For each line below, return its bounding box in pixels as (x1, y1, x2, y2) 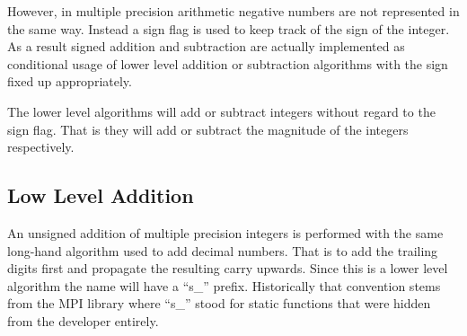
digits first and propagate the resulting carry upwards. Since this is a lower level (7, 259, 448, 278)
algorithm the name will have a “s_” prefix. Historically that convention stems (7, 276, 441, 295)
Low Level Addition (7, 181, 194, 209)
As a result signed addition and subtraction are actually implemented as (7, 37, 405, 56)
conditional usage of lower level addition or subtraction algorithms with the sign (7, 54, 448, 73)
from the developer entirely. (7, 311, 159, 330)
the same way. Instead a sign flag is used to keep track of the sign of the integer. (7, 19, 450, 38)
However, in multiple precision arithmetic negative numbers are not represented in (7, 2, 460, 20)
